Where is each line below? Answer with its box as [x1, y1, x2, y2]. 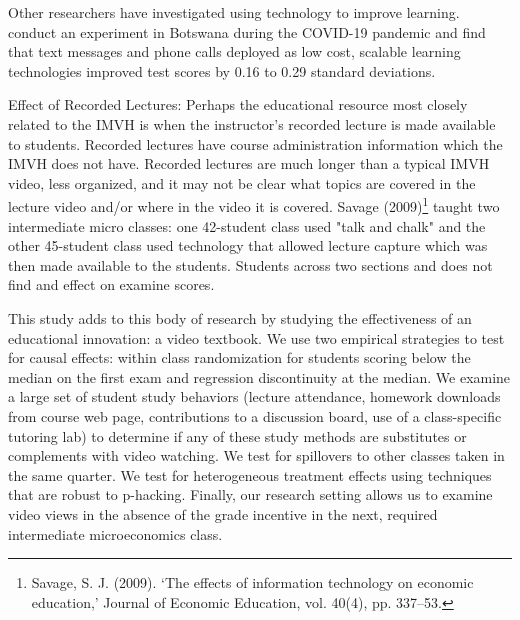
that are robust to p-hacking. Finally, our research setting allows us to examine [8, 484, 493, 505]
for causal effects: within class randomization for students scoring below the [8, 347, 471, 368]
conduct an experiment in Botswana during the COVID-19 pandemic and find [8, 21, 486, 42]
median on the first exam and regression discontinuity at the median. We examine [8, 366, 511, 387]
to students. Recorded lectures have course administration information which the [8, 133, 503, 154]
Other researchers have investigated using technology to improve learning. [8, 2, 460, 22]
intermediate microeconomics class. [8, 523, 223, 544]
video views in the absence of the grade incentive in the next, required [8, 503, 438, 524]
